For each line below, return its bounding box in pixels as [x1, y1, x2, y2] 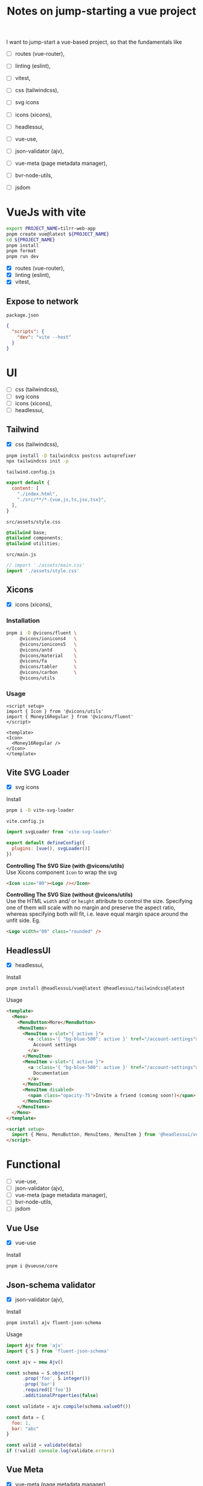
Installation [6, 616, 40, 625]
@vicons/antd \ [19, 647, 77, 653]
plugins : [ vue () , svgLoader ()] [11, 845, 91, 851]
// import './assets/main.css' [6, 562, 85, 568]
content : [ [11, 485, 39, 491]
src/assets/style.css [6, 519, 61, 525]
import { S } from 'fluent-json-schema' [6, 1348, 110, 1354]
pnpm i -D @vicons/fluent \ [6, 630, 77, 636]
